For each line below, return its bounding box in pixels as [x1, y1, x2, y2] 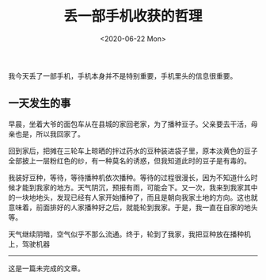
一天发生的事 [8, 97, 71, 110]
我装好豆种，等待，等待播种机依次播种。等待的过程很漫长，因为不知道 [8, 172, 237, 182]
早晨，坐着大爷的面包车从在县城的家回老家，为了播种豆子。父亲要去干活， [8, 119, 251, 128]
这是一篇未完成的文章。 [8, 263, 85, 273]
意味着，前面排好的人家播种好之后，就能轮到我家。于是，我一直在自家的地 [8, 202, 251, 212]
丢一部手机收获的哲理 [63, 7, 203, 25]
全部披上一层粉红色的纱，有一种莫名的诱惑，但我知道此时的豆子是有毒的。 [8, 155, 251, 165]
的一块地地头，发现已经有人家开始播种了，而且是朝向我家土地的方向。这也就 [8, 192, 258, 202]
